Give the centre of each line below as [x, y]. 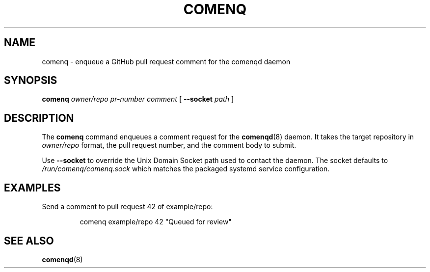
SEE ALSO [29, 241]
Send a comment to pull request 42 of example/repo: [127, 207]
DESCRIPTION [39, 118]
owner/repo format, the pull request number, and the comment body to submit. [169, 145]
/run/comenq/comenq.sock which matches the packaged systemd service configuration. [186, 169]
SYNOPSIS [31, 81]
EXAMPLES [32, 188]
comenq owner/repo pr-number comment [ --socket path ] [138, 99]
